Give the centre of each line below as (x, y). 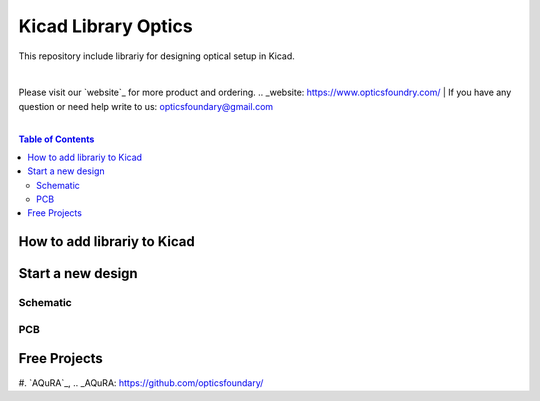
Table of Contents (56, 139)
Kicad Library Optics (106, 26)
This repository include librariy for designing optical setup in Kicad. (156, 56)
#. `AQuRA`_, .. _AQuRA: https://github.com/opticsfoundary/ (141, 382)
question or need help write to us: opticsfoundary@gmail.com (146, 106)
